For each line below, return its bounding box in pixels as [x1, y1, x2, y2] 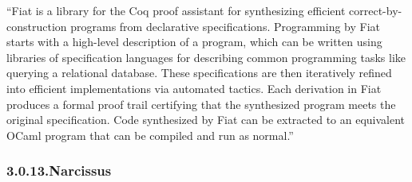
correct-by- [349, 2, 402, 18]
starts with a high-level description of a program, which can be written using [6, 33, 382, 50]
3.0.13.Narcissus [6, 161, 112, 180]
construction [6, 17, 67, 34]
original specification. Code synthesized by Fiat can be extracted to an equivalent [6, 111, 406, 128]
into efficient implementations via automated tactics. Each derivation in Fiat [6, 79, 382, 96]
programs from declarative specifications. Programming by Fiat [70, 17, 381, 34]
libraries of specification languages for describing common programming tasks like [6, 48, 406, 65]
